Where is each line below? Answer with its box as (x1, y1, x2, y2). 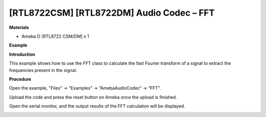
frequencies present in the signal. (9, 67, 77, 73)
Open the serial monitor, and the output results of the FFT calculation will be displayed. (9, 103, 186, 109)
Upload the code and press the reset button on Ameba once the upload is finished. (9, 94, 177, 100)
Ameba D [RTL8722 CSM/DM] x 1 (21, 33, 90, 39)
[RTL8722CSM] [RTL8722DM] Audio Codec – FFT (9, 7, 215, 18)
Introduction (9, 51, 35, 57)
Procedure (9, 76, 32, 82)
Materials (9, 24, 29, 30)
